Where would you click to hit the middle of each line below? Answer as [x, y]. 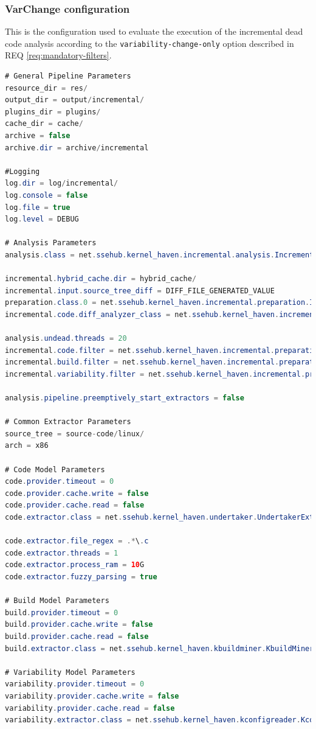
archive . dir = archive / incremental [77, 148]
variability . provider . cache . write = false [92, 696]
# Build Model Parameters [57, 601]
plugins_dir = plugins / [53, 112]
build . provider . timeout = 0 [62, 612]
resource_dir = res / [46, 88]
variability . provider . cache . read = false [90, 708]
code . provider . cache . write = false [77, 493]
